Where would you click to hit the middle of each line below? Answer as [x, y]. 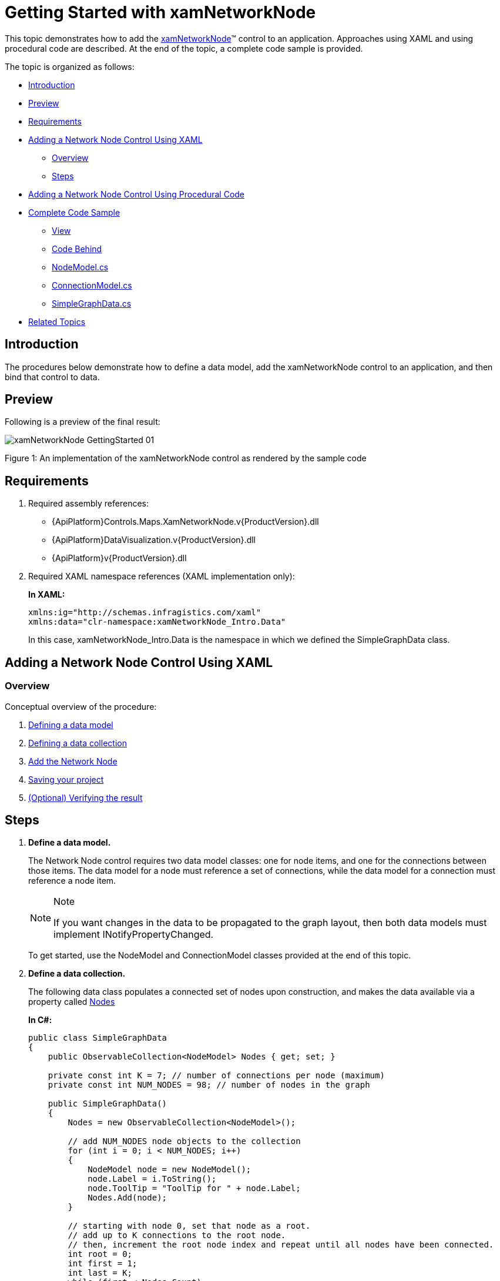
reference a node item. [72, 881]
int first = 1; [103, 1264]
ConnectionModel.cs [92, 285]
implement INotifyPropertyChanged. [134, 935]
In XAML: [47, 595]
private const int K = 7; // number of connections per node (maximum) [216, 1076]
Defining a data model [71, 725]
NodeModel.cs [80, 267]
